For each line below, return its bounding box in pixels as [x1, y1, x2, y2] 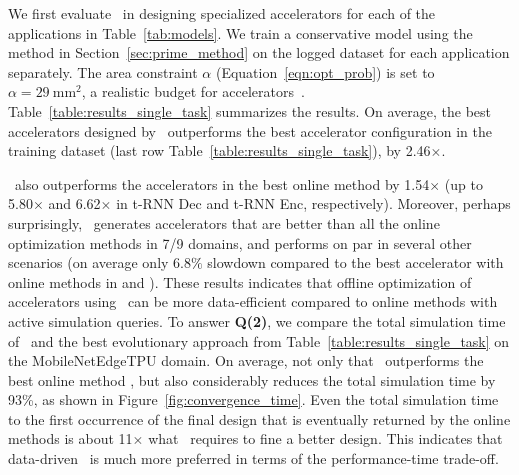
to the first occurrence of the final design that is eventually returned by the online [8, 408, 511, 429]
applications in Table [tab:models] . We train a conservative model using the [8, 22, 473, 43]
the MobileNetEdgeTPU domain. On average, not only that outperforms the [8, 350, 484, 371]
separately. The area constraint [8, 61, 198, 82]
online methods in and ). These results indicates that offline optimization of [8, 271, 472, 292]
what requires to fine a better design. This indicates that [148, 428, 503, 449]
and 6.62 [48, 193, 101, 214]
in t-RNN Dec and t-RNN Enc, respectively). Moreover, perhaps [116, 193, 511, 214]
